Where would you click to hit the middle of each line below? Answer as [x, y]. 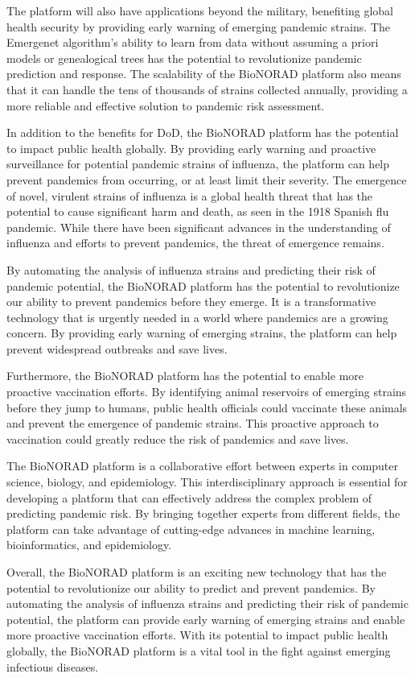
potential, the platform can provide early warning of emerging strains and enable [206, 619]
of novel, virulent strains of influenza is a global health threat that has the [190, 195]
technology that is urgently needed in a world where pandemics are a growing [197, 317]
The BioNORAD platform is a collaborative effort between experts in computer [203, 466]
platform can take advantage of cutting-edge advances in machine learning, [191, 529]
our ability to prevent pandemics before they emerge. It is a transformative [191, 302]
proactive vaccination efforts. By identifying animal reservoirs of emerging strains [207, 392]
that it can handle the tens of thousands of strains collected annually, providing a [207, 89]
